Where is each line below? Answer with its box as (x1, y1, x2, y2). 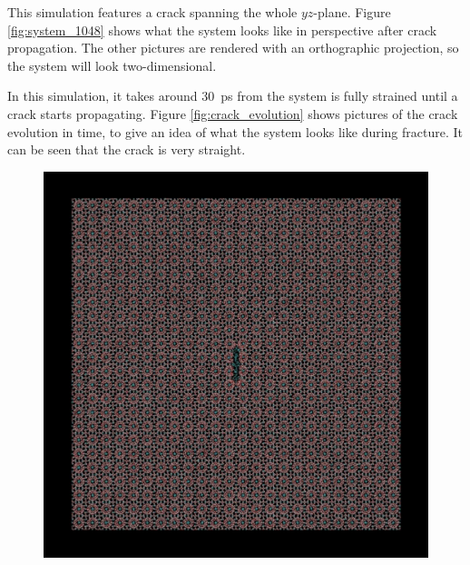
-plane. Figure (313, 3, 391, 21)
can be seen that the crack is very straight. (7, 140, 246, 159)
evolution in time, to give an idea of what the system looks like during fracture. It (7, 122, 464, 141)
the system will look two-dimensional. (7, 55, 217, 74)
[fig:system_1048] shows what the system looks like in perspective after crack (7, 20, 437, 39)
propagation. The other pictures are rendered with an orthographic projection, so (7, 38, 459, 57)
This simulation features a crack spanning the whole (7, 3, 298, 21)
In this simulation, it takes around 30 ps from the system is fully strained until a (7, 86, 458, 105)
